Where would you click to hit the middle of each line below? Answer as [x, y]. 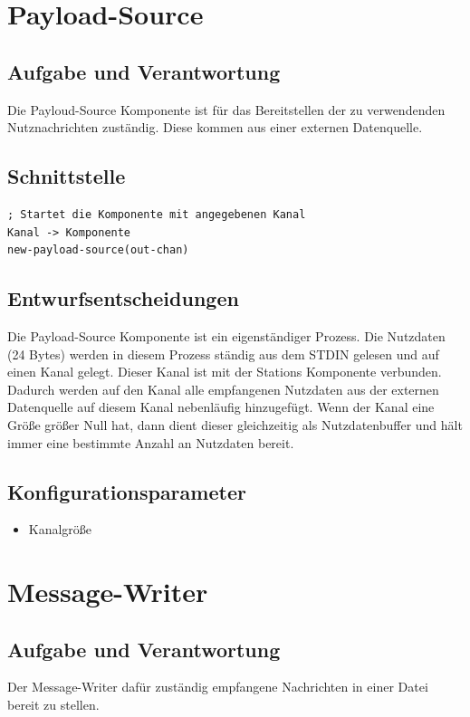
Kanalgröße [60, 529]
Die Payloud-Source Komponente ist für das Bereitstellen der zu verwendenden [226, 109]
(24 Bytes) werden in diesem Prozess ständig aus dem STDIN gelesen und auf [223, 354]
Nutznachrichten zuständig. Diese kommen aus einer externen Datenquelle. [215, 127]
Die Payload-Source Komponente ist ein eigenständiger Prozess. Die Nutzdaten [226, 335]
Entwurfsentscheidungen [123, 298]
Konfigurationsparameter [127, 491]
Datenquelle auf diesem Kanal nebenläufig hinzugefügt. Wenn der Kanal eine [221, 407]
